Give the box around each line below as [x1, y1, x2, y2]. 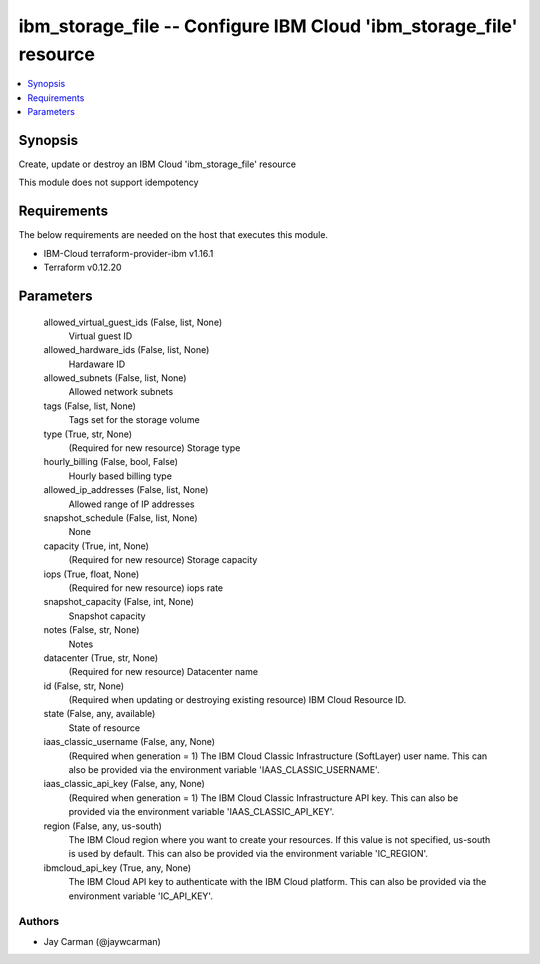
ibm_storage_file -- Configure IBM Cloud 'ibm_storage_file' [18, 15, 518, 37]
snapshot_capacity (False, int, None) [43, 596, 195, 608]
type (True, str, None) [43, 428, 133, 440]
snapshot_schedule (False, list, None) [43, 511, 199, 524]
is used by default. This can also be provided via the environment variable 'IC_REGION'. [68, 848, 429, 860]
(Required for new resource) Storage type [68, 442, 241, 454]
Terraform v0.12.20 [43, 261, 122, 274]
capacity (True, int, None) [43, 540, 150, 552]
